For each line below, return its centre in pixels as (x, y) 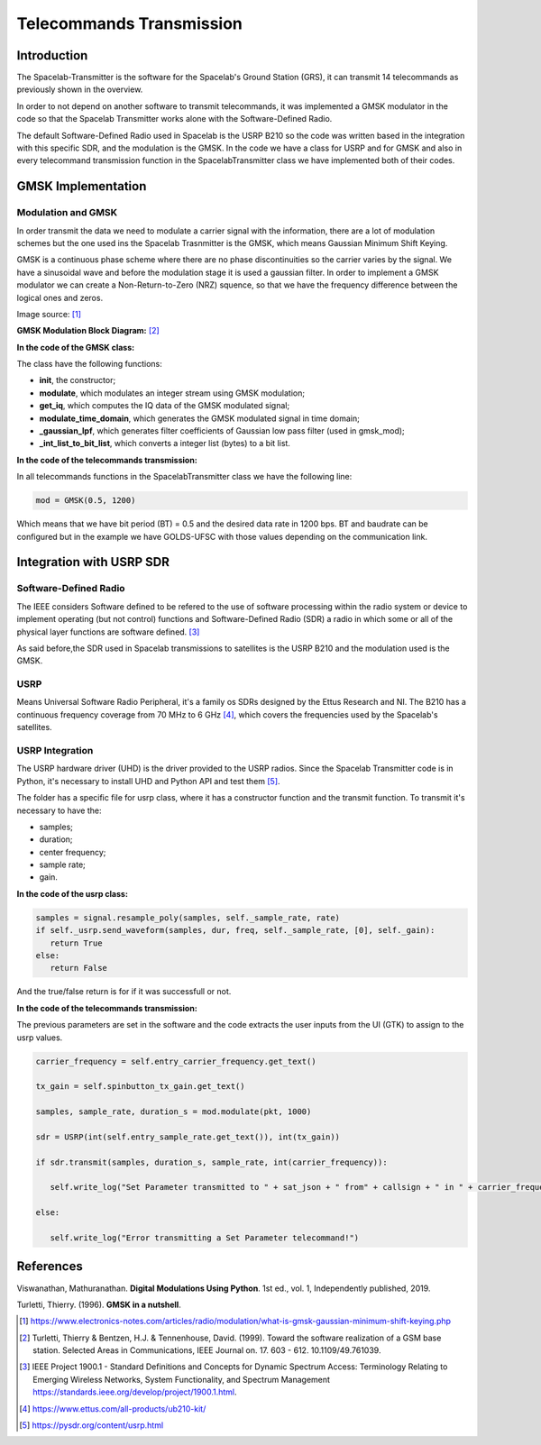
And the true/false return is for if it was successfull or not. (124, 992)
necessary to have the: (59, 810)
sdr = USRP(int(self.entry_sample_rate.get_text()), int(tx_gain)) (188, 1137)
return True (76, 943)
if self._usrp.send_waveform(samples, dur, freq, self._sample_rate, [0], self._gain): (235, 930)
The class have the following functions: (89, 364)
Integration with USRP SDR (93, 562)
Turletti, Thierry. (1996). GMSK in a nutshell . (99, 1304)
